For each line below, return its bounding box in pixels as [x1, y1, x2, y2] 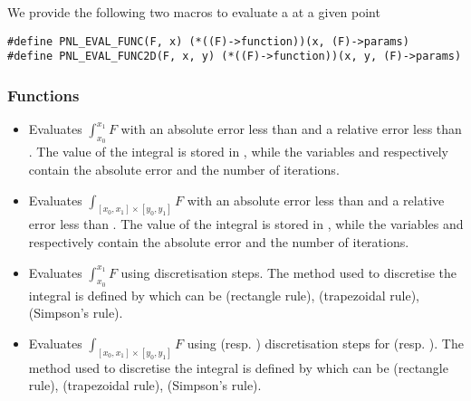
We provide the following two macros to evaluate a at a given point [7, 3, 380, 21]
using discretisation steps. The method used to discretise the [120, 263, 457, 282]
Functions [7, 83, 80, 106]
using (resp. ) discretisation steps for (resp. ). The [187, 333, 464, 352]
